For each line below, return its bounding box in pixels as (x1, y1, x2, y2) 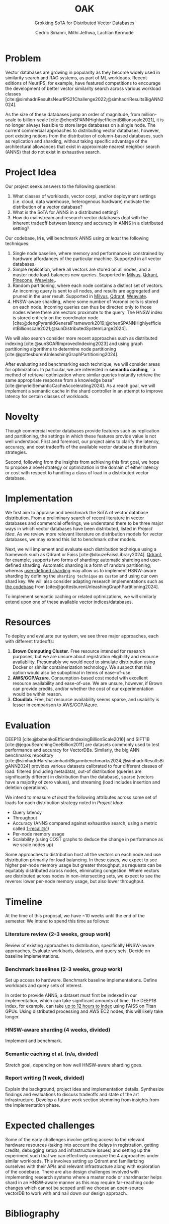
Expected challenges (5, 1119, 95, 1131)
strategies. (5, 449, 28, 455)
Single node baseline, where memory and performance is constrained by (12, 250, 164, 256)
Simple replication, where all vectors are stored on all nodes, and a (12, 266, 151, 272)
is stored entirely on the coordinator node (12, 314, 99, 321)
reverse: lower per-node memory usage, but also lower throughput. (5, 878, 145, 885)
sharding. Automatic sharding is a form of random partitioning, (22, 562, 152, 568)
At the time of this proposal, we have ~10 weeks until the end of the (5, 913, 145, 919)
